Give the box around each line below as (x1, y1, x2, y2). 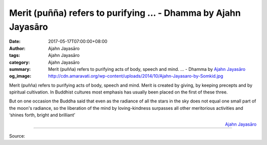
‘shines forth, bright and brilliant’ (9, 112, 75, 118)
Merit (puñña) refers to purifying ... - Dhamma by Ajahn (9, 7, 241, 18)
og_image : (9, 73, 32, 79)
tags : (9, 52, 20, 58)
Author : (9, 45, 26, 51)
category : (9, 59, 30, 65)
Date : (9, 39, 21, 45)
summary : (9, 66, 31, 72)
